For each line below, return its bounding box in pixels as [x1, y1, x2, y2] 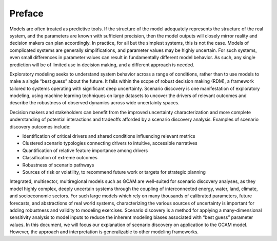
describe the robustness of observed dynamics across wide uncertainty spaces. [9, 100, 180, 106]
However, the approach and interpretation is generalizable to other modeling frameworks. [9, 229, 199, 235]
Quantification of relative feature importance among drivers [22, 147, 148, 154]
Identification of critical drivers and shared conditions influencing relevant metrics [22, 133, 195, 139]
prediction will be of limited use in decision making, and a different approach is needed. [9, 62, 194, 68]
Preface [9, 8, 44, 19]
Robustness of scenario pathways [22, 162, 94, 168]
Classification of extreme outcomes [22, 155, 97, 161]
